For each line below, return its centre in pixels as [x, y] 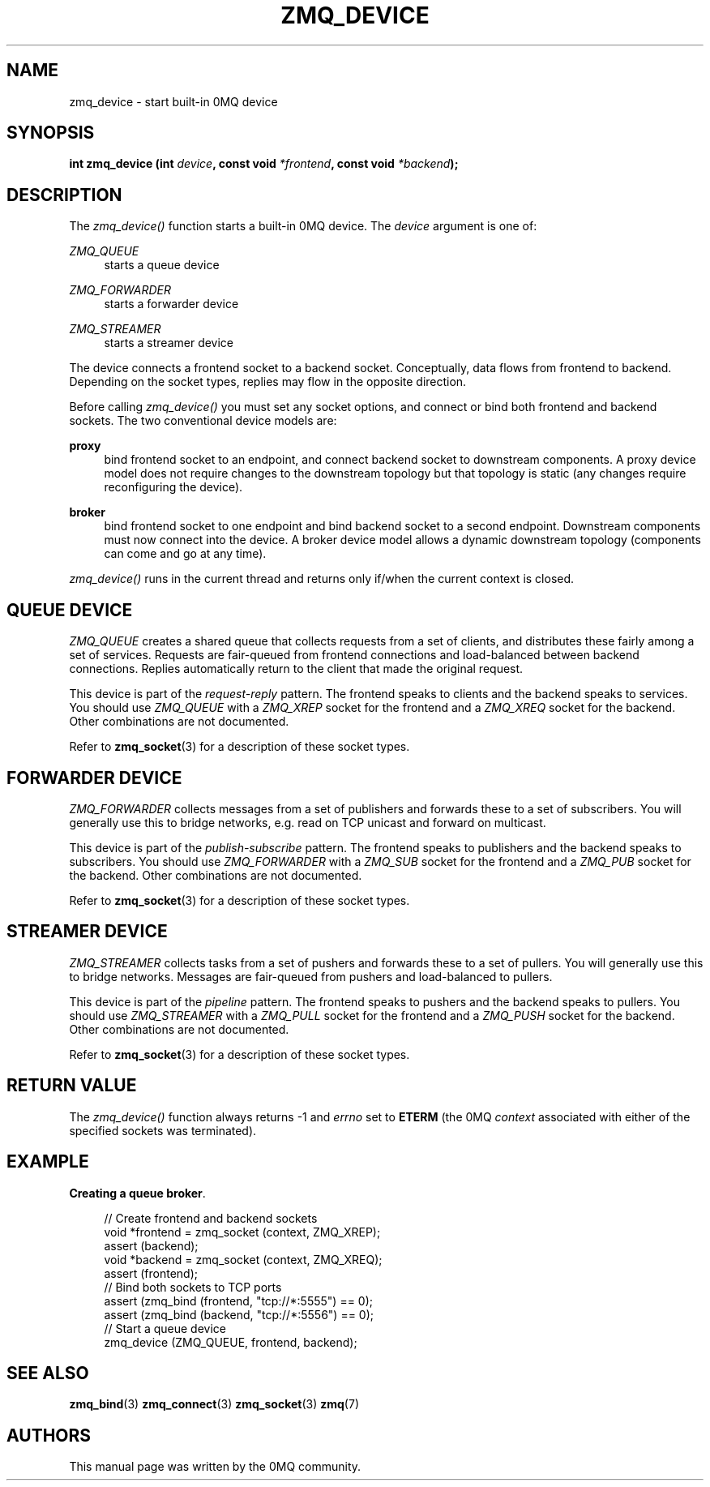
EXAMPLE [48, 1162]
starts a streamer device [169, 343]
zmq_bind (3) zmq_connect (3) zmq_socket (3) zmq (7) [214, 1404]
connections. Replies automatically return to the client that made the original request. [296, 669]
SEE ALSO [48, 1373]
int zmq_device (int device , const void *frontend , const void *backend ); [264, 164]
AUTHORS [49, 1435]
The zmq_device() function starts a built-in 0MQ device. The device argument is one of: [303, 226]
